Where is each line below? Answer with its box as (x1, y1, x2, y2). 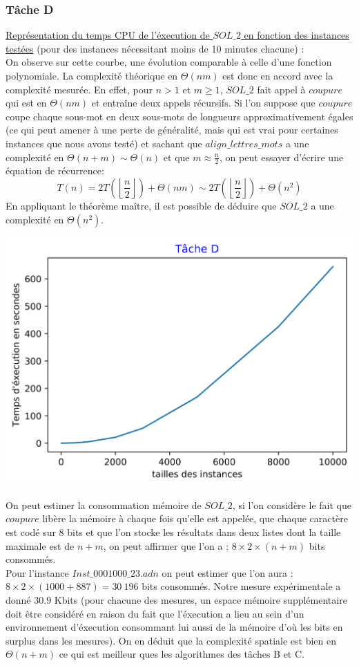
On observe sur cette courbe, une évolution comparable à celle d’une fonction (6, 55, 332, 69)
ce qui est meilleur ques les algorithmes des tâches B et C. (59, 647, 304, 661)
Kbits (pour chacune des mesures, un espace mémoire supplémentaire (54, 592, 347, 607)
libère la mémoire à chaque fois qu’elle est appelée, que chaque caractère (42, 511, 348, 526)
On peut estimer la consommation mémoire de (6, 497, 202, 512)
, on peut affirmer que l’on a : (103, 538, 229, 553)
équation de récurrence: (6, 163, 104, 178)
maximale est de (6, 538, 75, 553)
